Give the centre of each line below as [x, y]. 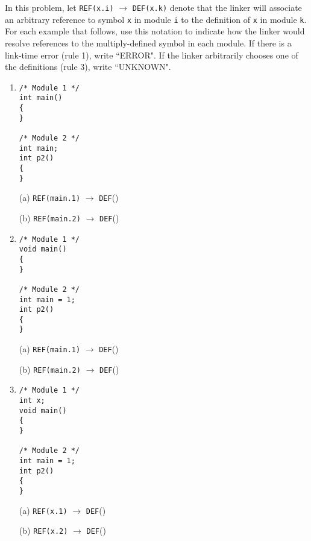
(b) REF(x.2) [43, 530]
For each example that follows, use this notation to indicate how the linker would [155, 31]
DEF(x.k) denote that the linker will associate [217, 7]
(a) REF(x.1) [43, 510]
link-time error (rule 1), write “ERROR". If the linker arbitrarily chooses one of [152, 55]
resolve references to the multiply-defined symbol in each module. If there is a [148, 43]
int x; [32, 401]
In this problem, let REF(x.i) [59, 7]
